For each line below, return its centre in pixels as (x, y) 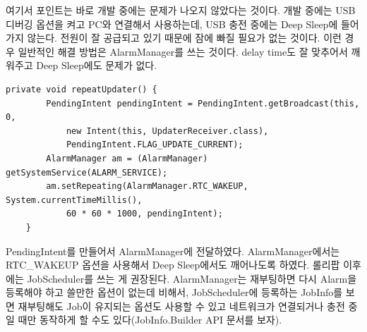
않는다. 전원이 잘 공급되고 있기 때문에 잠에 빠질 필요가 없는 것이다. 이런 (184, 38)
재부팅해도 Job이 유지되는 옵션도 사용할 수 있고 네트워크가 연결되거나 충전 (181, 306)
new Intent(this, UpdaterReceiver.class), (167, 131)
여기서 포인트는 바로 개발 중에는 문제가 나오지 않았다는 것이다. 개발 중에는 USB (181, 10)
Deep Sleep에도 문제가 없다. (97, 65)
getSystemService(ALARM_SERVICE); (87, 172)
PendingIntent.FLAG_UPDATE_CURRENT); (155, 145)
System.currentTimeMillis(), (74, 200)
